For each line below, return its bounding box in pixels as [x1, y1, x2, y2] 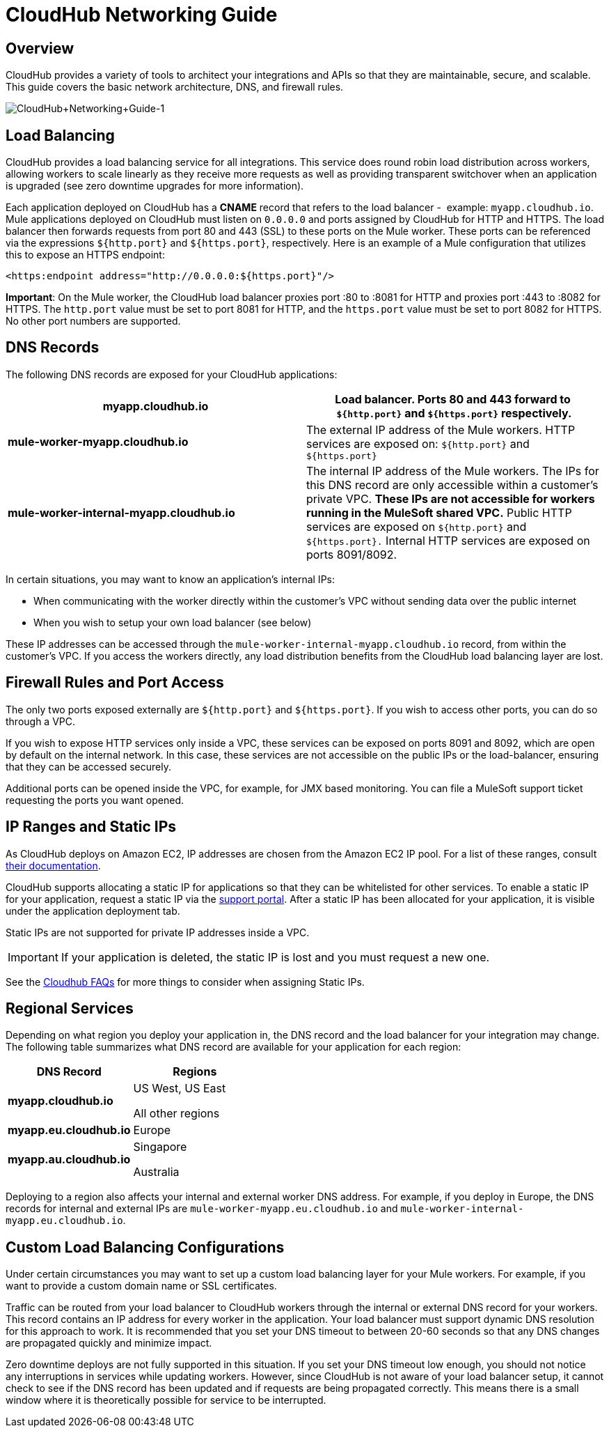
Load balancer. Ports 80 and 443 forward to [335, 392, 571, 406]
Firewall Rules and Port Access [6, 674, 224, 692]
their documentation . [6, 859, 101, 872]
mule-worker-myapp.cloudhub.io [8, 435, 189, 449]
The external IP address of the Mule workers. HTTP [306, 422, 576, 437]
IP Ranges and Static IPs [6, 818, 177, 836]
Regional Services [6, 999, 134, 1017]
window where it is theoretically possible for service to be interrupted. [6, 1394, 326, 1407]
